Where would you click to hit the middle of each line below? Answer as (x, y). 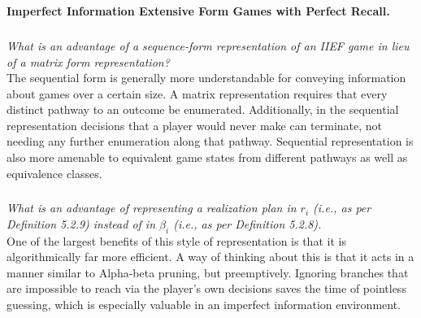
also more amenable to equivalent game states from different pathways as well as (207, 157)
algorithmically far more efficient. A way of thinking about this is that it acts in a (210, 257)
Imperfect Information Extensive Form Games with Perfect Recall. (198, 11)
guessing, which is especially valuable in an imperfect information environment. (204, 304)
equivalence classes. (54, 173)
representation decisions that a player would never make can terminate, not (195, 125)
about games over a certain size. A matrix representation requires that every (197, 93)
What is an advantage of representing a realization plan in (152, 208)
